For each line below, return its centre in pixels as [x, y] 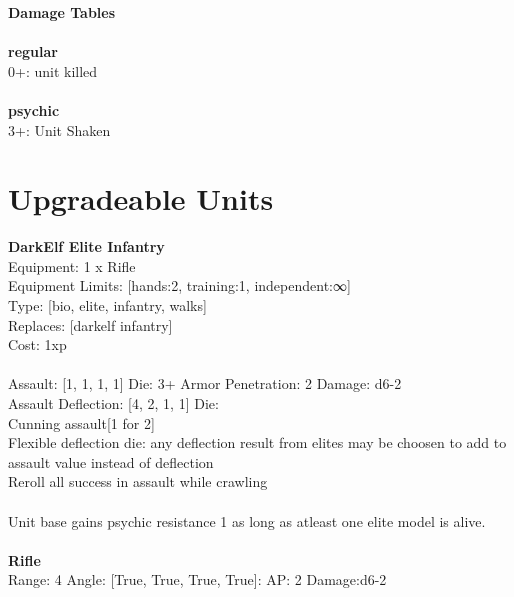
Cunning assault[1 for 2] [81, 422]
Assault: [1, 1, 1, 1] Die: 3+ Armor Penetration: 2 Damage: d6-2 [205, 383]
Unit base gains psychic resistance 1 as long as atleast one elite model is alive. [247, 520]
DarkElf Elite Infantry [86, 246]
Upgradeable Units [141, 198]
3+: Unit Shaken [59, 129]
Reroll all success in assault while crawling [138, 481]
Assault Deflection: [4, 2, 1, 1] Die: [113, 403]
